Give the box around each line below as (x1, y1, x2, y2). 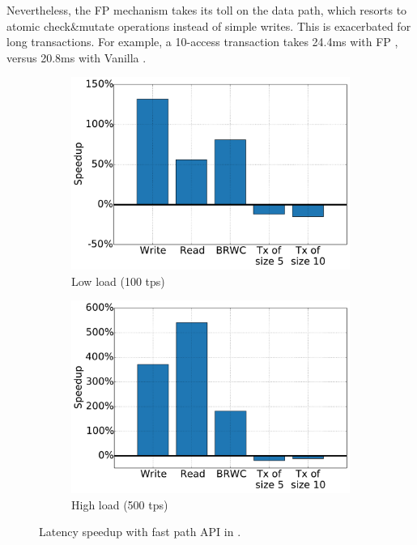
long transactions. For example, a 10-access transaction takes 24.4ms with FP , (6, 33, 398, 50)
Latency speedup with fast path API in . (39, 523, 241, 540)
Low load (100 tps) (71, 272, 165, 289)
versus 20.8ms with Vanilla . (6, 49, 147, 66)
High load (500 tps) (71, 496, 168, 513)
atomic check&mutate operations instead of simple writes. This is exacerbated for (6, 17, 411, 34)
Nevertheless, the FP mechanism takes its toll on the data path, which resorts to (6, 2, 407, 18)
